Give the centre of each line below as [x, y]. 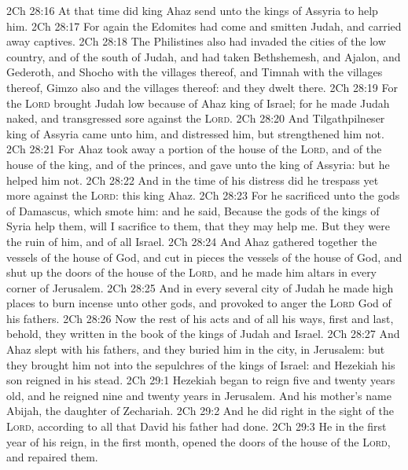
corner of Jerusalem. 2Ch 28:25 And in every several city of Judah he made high [200, 287]
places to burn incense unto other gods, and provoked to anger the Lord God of [199, 303]
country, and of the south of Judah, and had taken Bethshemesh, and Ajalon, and [204, 56]
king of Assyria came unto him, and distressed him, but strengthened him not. [195, 133]
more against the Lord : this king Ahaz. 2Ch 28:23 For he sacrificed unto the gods [203, 195]
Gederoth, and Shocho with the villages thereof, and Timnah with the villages [195, 72]
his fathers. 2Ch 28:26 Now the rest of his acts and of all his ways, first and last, [200, 318]
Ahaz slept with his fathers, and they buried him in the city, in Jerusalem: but [196, 349]
